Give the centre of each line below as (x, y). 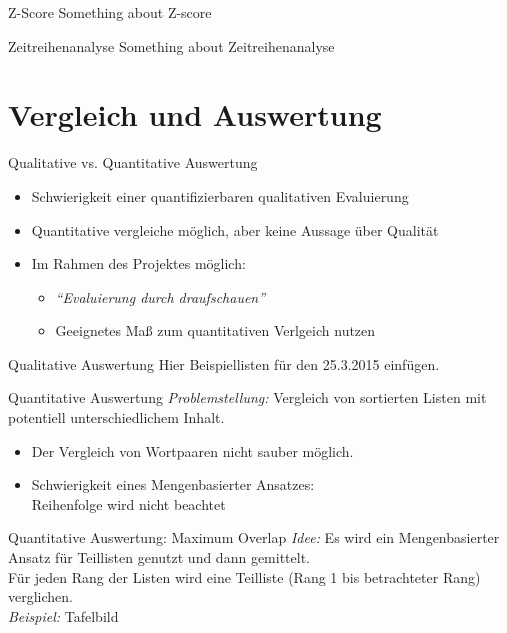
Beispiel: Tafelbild (63, 615)
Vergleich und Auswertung (195, 114)
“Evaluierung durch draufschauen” (160, 296)
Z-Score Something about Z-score (110, 12)
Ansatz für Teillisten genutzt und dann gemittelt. (159, 557)
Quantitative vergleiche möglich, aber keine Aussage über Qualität (235, 229)
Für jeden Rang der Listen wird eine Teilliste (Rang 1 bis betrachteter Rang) (244, 576)
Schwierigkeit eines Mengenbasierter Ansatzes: (173, 484)
